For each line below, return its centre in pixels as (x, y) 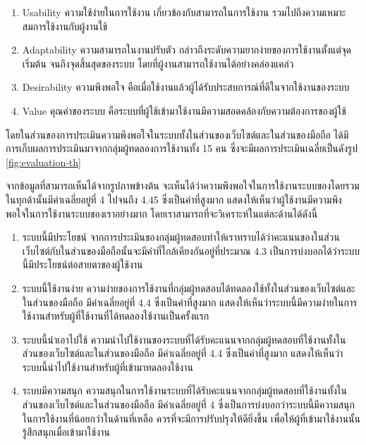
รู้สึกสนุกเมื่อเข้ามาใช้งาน (66, 432)
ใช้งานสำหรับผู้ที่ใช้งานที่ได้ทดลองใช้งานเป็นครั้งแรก (116, 316)
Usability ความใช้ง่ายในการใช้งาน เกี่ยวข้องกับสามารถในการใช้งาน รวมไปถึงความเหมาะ (184, 12)
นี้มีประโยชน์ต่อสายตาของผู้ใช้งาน (83, 264)
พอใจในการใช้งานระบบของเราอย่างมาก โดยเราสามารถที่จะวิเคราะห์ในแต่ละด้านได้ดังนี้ (162, 213)
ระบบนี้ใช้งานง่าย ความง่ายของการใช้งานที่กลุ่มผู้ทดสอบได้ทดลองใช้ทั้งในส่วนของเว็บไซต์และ (189, 288)
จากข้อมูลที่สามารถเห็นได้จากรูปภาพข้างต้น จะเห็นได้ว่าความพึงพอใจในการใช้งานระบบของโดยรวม (183, 186)
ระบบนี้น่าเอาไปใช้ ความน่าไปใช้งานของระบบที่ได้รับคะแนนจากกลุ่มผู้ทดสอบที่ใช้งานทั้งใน (184, 339)
